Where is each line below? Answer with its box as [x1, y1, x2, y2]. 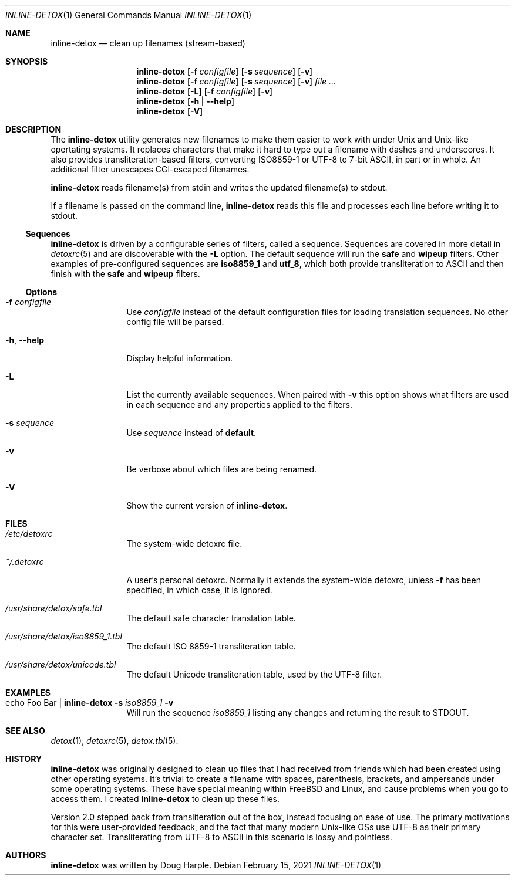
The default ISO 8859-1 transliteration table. [126, 641, 296, 651]
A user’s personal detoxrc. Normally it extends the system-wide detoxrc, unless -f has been [126, 575, 481, 585]
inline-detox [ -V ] [136, 106, 203, 116]
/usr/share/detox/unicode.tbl [5, 659, 116, 669]
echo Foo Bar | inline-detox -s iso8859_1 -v [5, 698, 174, 708]
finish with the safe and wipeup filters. [51, 269, 200, 279]
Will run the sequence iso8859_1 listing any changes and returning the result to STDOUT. [126, 708, 469, 717]
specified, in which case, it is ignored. [126, 585, 272, 595]
